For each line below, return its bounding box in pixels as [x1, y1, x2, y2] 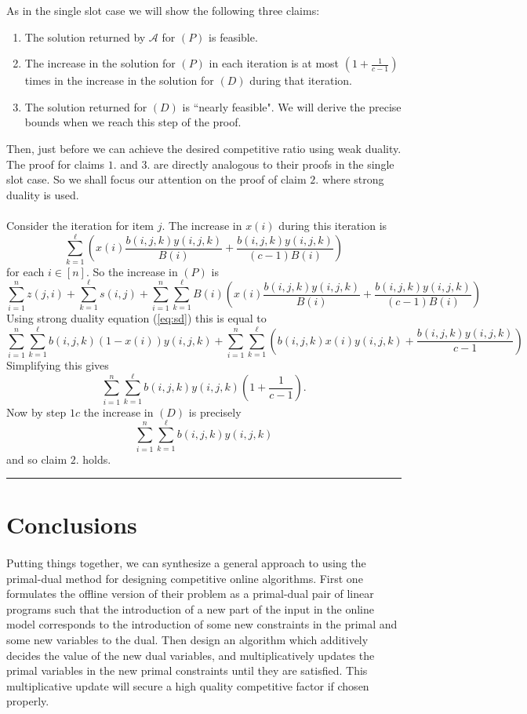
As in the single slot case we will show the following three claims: [6, 2, 320, 18]
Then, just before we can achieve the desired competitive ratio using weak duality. [6, 140, 402, 156]
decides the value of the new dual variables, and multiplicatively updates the [6, 647, 375, 663]
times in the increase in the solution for [24, 72, 214, 89]
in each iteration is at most [209, 55, 340, 71]
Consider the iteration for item [6, 217, 154, 233]
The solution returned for [24, 98, 147, 115]
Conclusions [6, 508, 137, 541]
